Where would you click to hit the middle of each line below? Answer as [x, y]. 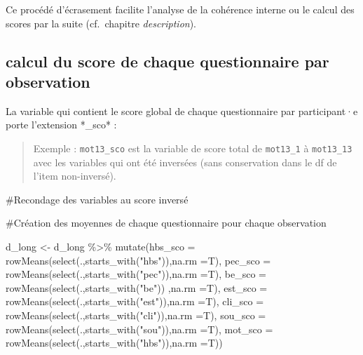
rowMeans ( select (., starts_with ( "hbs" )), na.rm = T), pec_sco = [138, 260]
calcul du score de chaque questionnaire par [167, 61]
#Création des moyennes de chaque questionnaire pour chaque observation [166, 223]
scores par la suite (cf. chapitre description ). [101, 23]
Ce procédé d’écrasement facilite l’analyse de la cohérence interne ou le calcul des [180, 9]
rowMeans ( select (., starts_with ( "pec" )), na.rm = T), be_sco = [136, 274]
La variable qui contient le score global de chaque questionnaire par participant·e [182, 110]
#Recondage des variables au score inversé [97, 199]
